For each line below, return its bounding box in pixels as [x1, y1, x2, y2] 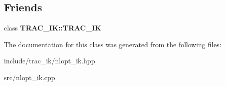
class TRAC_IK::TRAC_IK [4, 23, 101, 33]
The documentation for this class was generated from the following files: [4, 39, 222, 49]
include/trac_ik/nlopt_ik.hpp [4, 56, 95, 66]
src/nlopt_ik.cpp [4, 72, 55, 82]
